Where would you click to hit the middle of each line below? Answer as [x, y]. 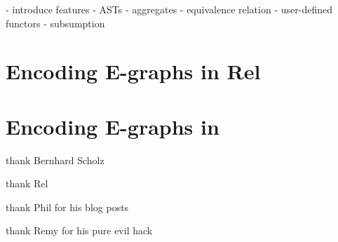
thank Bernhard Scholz [55, 160]
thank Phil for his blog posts [67, 207]
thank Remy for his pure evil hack [79, 230]
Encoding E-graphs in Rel [133, 71]
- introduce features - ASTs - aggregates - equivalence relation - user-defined [169, 9]
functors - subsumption [55, 23]
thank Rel [27, 183]
